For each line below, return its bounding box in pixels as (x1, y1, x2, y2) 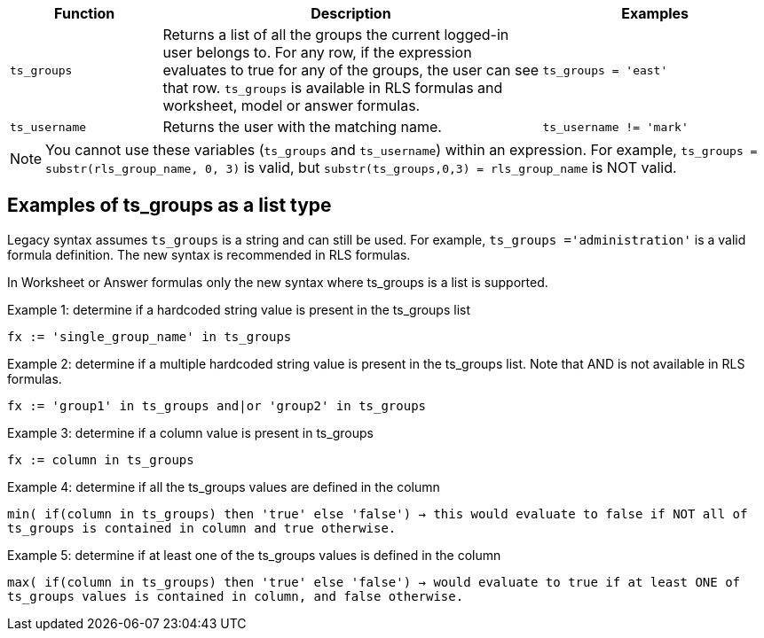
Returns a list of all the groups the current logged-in (162, 26, 509, 43)
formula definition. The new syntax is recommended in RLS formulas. (7, 246, 411, 262)
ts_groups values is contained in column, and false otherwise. (7, 588, 464, 603)
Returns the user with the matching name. (162, 118, 442, 136)
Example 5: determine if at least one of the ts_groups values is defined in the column (7, 547, 501, 563)
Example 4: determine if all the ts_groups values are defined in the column (7, 478, 440, 494)
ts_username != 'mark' (542, 120, 689, 134)
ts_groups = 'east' (542, 63, 668, 77)
